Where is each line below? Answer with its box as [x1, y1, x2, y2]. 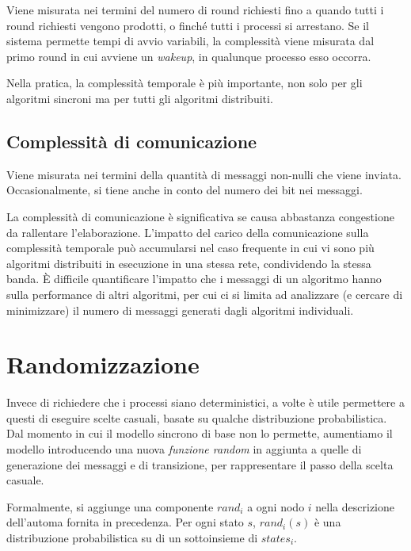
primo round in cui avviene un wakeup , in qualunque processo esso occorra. [6, 48, 371, 64]
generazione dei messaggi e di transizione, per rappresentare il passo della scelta [6, 456, 394, 473]
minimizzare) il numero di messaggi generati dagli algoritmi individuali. [6, 301, 354, 318]
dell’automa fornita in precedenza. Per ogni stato [6, 514, 244, 530]
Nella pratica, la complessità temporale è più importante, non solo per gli [6, 75, 363, 91]
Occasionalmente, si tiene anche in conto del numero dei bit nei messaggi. [6, 182, 363, 198]
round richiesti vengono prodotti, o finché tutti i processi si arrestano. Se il [6, 17, 369, 33]
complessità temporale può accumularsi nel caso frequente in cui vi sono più [6, 239, 375, 256]
